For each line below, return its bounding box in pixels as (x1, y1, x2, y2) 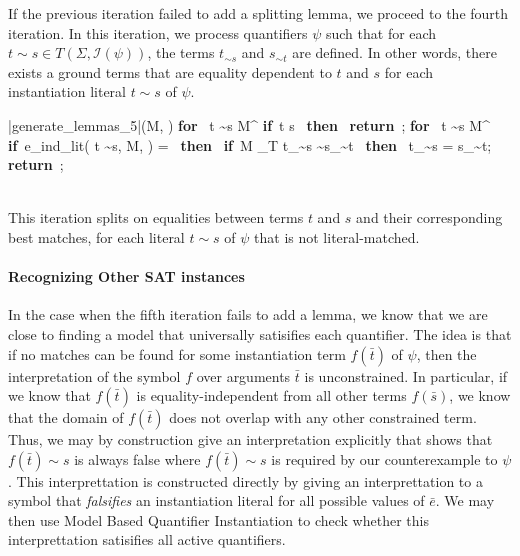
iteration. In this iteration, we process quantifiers (8, 22, 308, 43)
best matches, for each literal (8, 226, 185, 247)
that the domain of (8, 407, 124, 428)
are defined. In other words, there (292, 42, 497, 63)
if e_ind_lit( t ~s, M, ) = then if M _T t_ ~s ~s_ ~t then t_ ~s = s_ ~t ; (8, 134, 492, 155)
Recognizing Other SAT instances (8, 266, 245, 287)
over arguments (196, 365, 291, 386)
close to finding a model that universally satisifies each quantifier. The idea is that (8, 323, 512, 344)
